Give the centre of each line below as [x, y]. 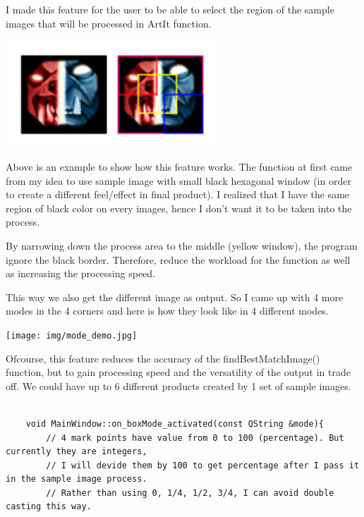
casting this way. [49, 507]
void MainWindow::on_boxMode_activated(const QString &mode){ [175, 424]
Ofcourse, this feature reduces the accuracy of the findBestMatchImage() [163, 358]
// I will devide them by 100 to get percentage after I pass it [203, 465]
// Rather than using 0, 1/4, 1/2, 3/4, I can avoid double [190, 493]
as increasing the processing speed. [81, 273]
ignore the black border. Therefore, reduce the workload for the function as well [178, 259]
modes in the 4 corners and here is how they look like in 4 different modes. [167, 311]
